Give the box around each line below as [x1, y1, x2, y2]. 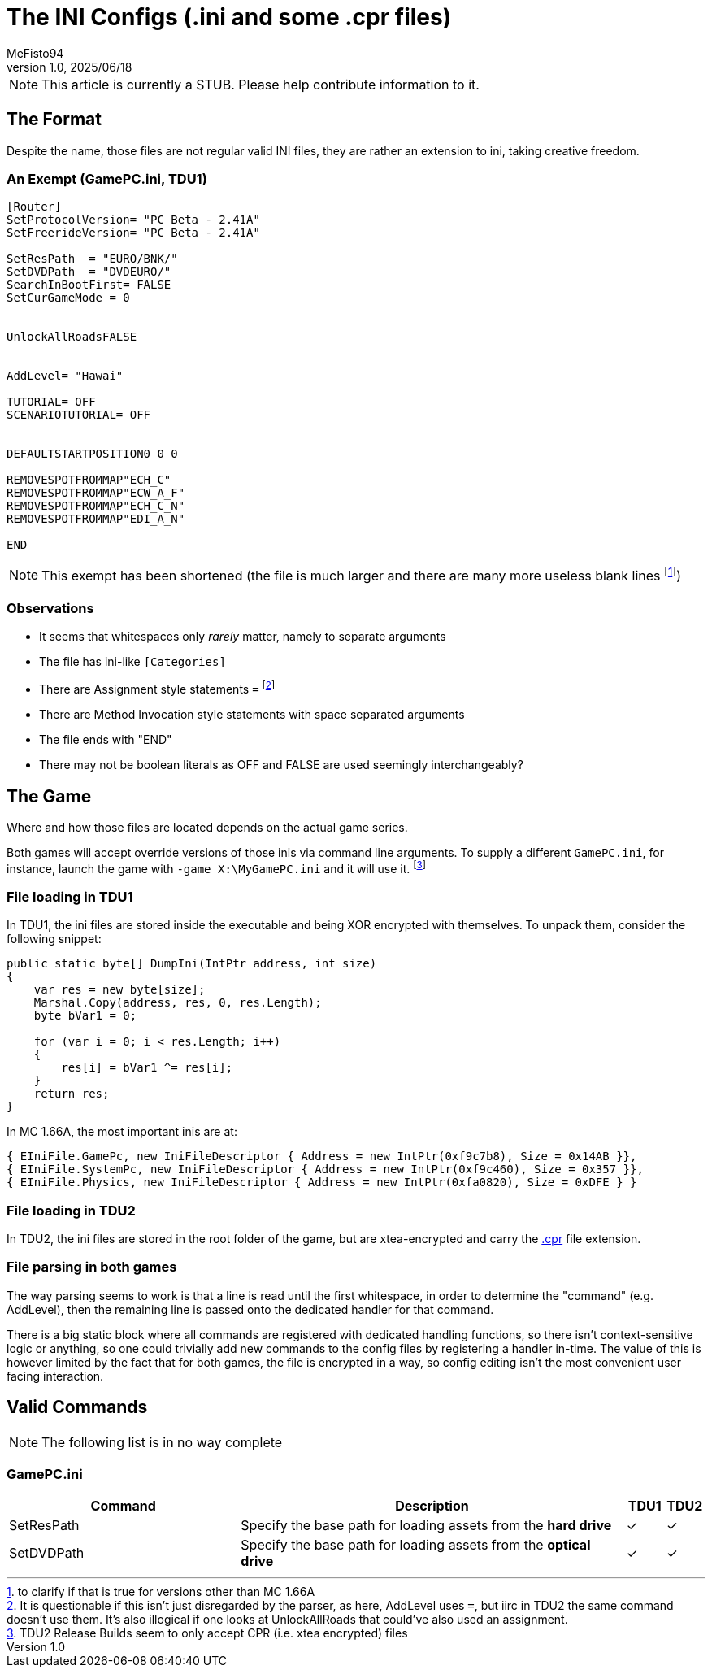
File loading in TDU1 [7, 888, 133, 905]
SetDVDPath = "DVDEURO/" [7, 265, 171, 279]
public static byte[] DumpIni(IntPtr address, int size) [7, 957, 377, 971]
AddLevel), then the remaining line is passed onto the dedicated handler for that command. [7, 1302, 494, 1316]
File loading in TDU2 [7, 1202, 136, 1219]
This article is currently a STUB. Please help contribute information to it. [41, 76, 480, 93]
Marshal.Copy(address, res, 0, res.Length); [33, 996, 322, 1010]
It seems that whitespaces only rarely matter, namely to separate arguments [39, 629, 446, 644]
